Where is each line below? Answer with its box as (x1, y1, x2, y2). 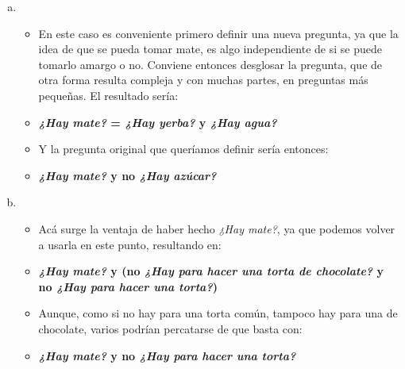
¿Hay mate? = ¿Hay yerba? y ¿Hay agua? (38, 113, 277, 130)
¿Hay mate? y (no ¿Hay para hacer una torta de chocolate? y (38, 263, 384, 279)
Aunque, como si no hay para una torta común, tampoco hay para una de (38, 305, 398, 321)
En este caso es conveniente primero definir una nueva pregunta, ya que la (38, 25, 399, 41)
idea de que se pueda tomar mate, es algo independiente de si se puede (38, 40, 382, 57)
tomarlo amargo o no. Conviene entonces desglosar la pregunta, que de (38, 56, 383, 72)
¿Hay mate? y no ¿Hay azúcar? (38, 167, 217, 183)
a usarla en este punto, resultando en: (38, 236, 222, 252)
